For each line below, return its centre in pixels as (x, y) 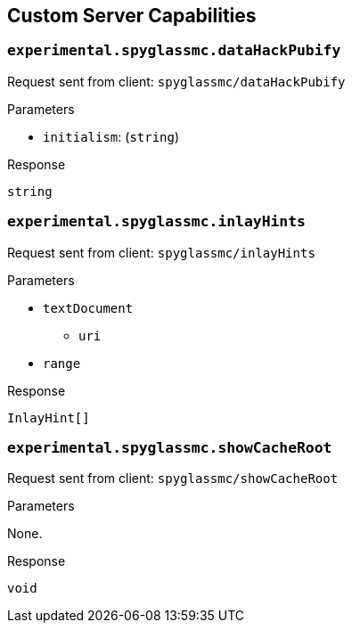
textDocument (88, 308)
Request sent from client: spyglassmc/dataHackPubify (176, 81)
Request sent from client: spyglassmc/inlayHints (161, 252)
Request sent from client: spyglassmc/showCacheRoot (173, 479)
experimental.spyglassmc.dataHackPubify (174, 51)
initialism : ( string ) (111, 136)
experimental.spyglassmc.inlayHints (156, 222)
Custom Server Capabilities (132, 16)
